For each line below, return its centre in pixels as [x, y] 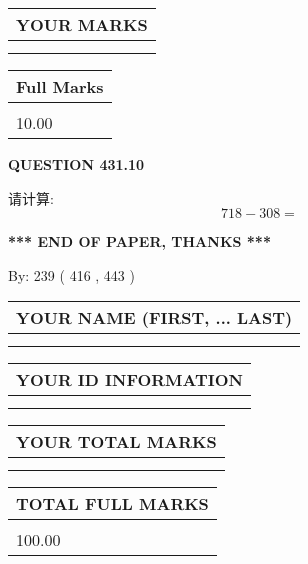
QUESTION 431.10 [76, 164]
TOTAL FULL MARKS [112, 504]
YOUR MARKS [82, 24]
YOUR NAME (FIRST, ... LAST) [154, 318]
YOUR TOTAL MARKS [116, 442]
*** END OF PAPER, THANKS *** [139, 241]
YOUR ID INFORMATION [129, 380]
